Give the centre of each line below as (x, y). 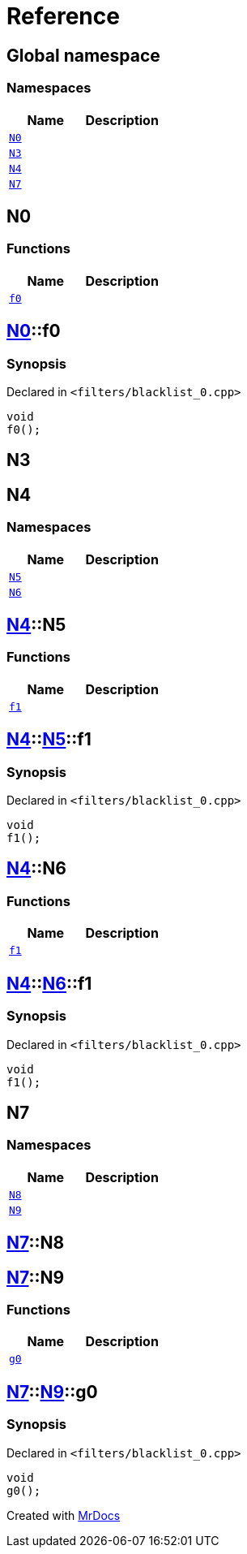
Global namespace (83, 55)
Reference (63, 16)
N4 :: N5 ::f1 (49, 740)
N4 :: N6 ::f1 (49, 983)
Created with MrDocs (64, 1515)
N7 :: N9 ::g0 (52, 1392)
